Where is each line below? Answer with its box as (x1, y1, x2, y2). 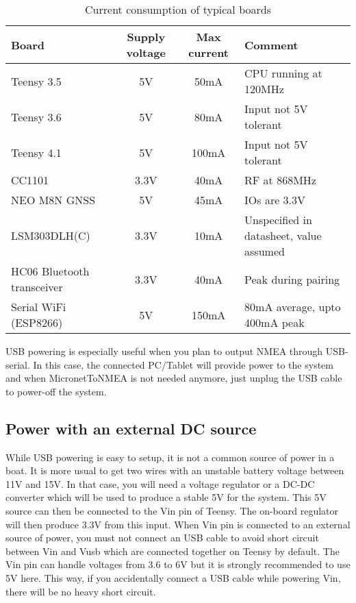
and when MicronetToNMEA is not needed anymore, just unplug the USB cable (5, 371, 342, 385)
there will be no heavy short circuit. (5, 584, 156, 598)
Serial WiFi (11, 299, 66, 315)
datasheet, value (244, 227, 322, 243)
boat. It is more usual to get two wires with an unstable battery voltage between (5, 463, 344, 478)
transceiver (11, 279, 63, 295)
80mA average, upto (244, 299, 341, 315)
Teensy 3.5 (11, 73, 62, 89)
